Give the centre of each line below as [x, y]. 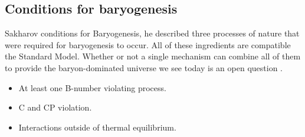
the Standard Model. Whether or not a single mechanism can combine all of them [153, 56]
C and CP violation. [55, 107]
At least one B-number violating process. [92, 87]
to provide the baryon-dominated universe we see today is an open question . [144, 67]
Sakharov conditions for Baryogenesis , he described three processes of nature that [152, 33]
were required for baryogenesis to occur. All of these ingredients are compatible [148, 44]
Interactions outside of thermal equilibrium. [97, 127]
